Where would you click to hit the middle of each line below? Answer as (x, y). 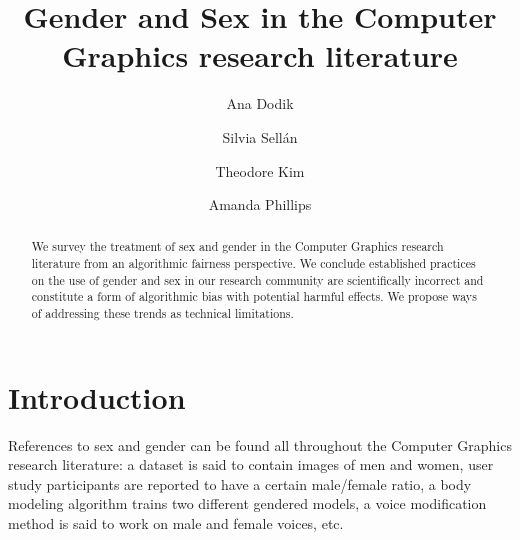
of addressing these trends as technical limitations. (162, 313)
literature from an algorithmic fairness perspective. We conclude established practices (253, 263)
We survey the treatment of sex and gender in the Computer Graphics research (237, 246)
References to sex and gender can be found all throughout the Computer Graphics (260, 444)
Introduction (97, 396)
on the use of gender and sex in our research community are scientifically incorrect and (257, 279)
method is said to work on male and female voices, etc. (176, 523)
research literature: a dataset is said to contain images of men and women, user (251, 464)
